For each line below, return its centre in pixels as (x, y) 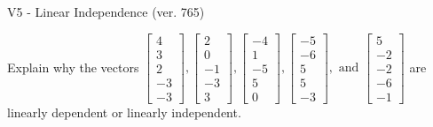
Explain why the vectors (73, 67)
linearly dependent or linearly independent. (124, 112)
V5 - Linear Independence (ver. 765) (106, 11)
